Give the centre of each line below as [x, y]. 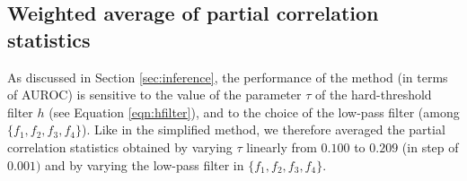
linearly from [282, 147]
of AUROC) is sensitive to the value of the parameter [154, 95]
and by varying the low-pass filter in [145, 164]
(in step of [430, 147]
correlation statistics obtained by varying [120, 147]
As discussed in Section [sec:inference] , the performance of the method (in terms [228, 77]
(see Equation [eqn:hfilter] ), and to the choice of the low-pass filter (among [254, 112]
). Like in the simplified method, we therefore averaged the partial [263, 129]
